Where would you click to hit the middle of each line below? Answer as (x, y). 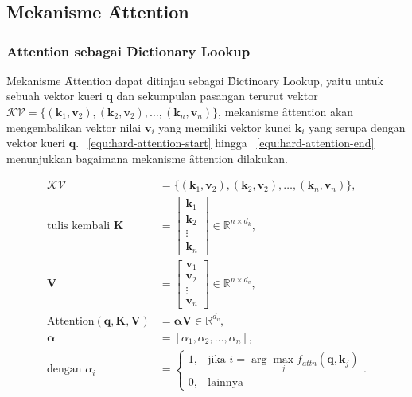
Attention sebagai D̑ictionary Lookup (128, 51)
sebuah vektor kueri (54, 96)
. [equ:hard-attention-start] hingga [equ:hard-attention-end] (225, 143)
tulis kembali (79, 226)
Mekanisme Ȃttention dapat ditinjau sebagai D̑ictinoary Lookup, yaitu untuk (195, 80)
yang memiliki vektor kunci (225, 127)
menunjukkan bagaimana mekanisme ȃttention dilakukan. (148, 158)
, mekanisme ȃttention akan (286, 111)
